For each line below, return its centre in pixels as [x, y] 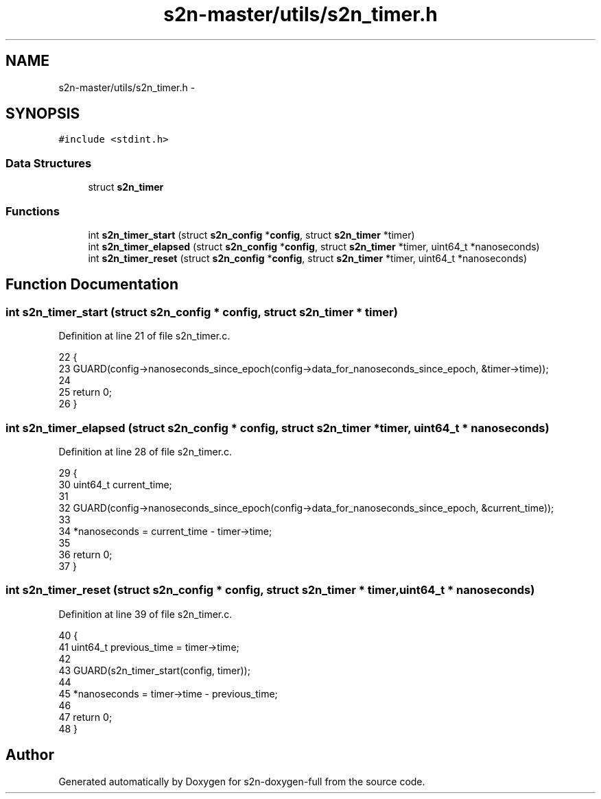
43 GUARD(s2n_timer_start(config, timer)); [154, 670]
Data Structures [49, 163]
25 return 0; [85, 392]
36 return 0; [85, 554]
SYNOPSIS [43, 114]
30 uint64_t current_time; [115, 484]
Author [30, 755]
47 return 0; [85, 717]
